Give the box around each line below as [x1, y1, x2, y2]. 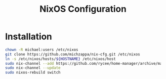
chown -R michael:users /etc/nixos [5, 47, 79, 52]
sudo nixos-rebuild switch [5, 70, 61, 75]
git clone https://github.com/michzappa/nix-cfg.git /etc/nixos [5, 52, 140, 57]
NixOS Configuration [39, 3, 127, 15]
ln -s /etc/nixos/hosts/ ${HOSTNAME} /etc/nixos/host [5, 56, 116, 61]
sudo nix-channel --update [5, 65, 61, 71]
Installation [5, 31, 52, 42]
